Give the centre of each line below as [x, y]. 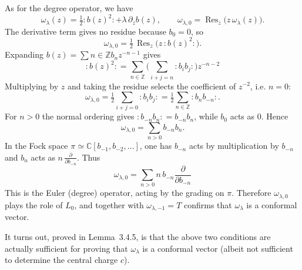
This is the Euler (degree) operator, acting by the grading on [115, 193]
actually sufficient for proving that [66, 248]
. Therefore [251, 193]
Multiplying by [32, 86]
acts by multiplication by [234, 146]
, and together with [109, 204]
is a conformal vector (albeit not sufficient [218, 248]
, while [206, 116]
